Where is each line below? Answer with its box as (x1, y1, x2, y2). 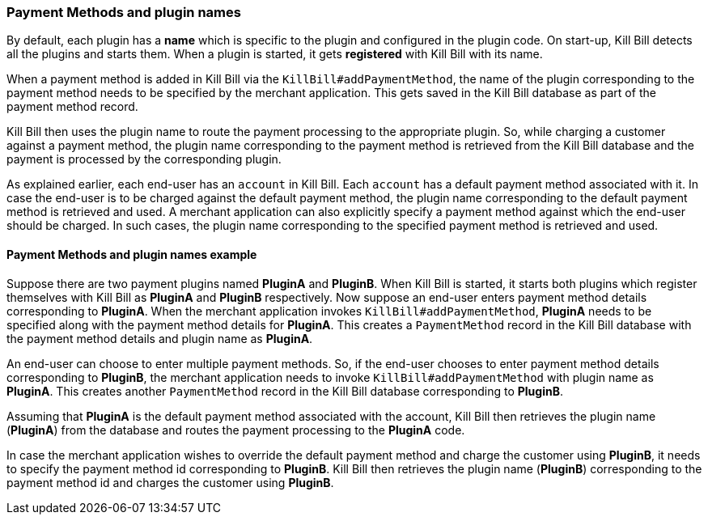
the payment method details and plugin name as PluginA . (6, 331, 313, 345)
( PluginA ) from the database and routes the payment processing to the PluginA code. (6, 422, 465, 437)
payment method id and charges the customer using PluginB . (6, 475, 334, 489)
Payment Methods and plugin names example (6, 247, 257, 261)
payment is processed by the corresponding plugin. (6, 152, 282, 167)
